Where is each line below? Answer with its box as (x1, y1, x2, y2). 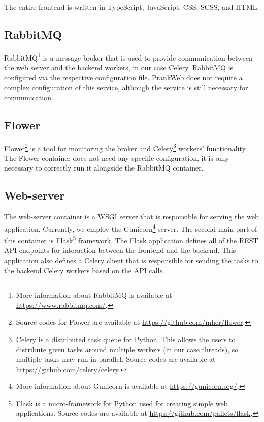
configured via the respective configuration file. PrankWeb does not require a (4, 72, 243, 82)
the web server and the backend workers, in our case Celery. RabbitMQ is (4, 62, 234, 73)
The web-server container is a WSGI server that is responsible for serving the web (4, 211, 259, 222)
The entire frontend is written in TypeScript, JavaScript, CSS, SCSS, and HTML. (4, 2, 259, 12)
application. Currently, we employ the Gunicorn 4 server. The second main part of (4, 221, 257, 234)
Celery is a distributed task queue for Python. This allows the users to (16, 333, 236, 344)
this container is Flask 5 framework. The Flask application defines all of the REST (4, 234, 258, 245)
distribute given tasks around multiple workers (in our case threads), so (16, 344, 239, 354)
